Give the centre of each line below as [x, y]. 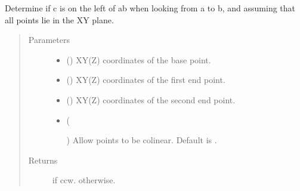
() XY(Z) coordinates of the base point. [139, 59]
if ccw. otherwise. [84, 180]
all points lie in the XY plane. [59, 19]
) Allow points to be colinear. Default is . [142, 140]
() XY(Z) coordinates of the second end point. [151, 99]
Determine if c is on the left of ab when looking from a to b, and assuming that [150, 8]
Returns [43, 160]
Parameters [49, 40]
